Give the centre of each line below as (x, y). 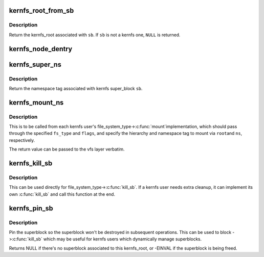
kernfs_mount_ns (36, 102)
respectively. (22, 140)
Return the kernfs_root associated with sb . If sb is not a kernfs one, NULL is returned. (95, 35)
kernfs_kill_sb (31, 164)
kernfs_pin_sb (31, 208)
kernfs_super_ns (35, 64)
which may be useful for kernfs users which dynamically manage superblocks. (122, 239)
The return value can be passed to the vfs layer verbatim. (67, 149)
